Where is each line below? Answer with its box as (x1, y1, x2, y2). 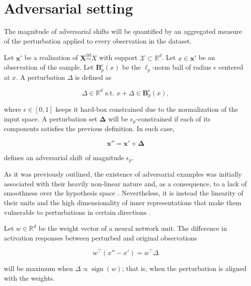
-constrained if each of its (135, 113, 211, 123)
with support (99, 52, 138, 62)
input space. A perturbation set (4, 113, 98, 123)
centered (218, 62, 243, 72)
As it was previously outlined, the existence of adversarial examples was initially (4, 169, 242, 179)
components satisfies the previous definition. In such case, (4, 123, 175, 134)
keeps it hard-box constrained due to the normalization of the (55, 104, 238, 114)
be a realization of (24, 52, 78, 62)
